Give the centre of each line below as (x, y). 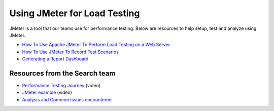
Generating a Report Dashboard (55, 59)
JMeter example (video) (47, 92)
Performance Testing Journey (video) (61, 86)
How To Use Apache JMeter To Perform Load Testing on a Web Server (96, 45)
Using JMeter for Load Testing (75, 13)
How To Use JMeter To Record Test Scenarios (70, 52)
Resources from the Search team (62, 73)
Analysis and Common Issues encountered (67, 99)
